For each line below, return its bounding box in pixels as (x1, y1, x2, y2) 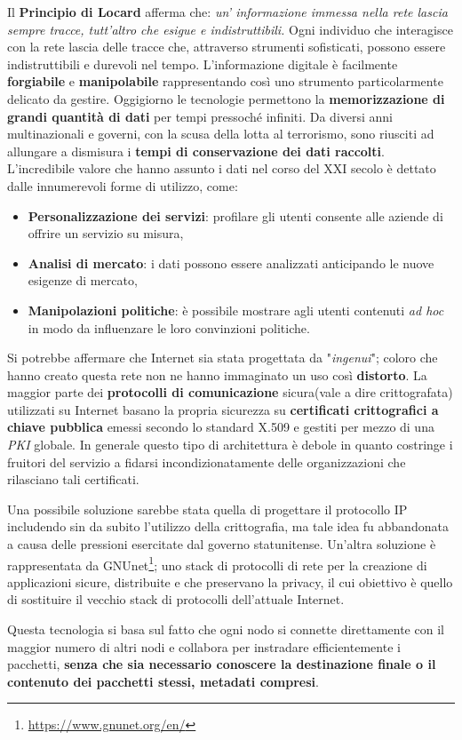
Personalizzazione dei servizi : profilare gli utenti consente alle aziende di (28, 206, 443, 225)
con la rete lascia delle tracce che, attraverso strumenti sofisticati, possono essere (7, 37, 446, 56)
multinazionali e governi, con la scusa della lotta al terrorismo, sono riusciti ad (7, 124, 434, 143)
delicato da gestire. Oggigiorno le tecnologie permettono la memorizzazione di (7, 89, 445, 107)
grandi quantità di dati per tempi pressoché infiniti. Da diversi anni (7, 107, 394, 125)
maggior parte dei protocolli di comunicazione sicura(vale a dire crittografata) (7, 383, 453, 402)
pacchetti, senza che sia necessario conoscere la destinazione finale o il (7, 655, 436, 673)
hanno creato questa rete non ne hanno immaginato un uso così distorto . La (7, 365, 427, 384)
